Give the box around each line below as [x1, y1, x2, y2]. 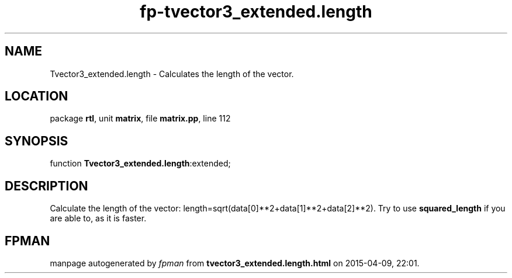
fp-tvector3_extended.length [140, 2, 372, 22]
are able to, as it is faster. [50, 213, 147, 224]
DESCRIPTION [5, 178, 88, 193]
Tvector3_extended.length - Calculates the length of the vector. [50, 68, 294, 79]
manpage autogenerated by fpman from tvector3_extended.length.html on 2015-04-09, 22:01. [50, 258, 420, 268]
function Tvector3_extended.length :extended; [50, 158, 231, 169]
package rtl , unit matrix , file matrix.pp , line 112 [50, 113, 231, 124]
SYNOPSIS [5, 133, 68, 148]
